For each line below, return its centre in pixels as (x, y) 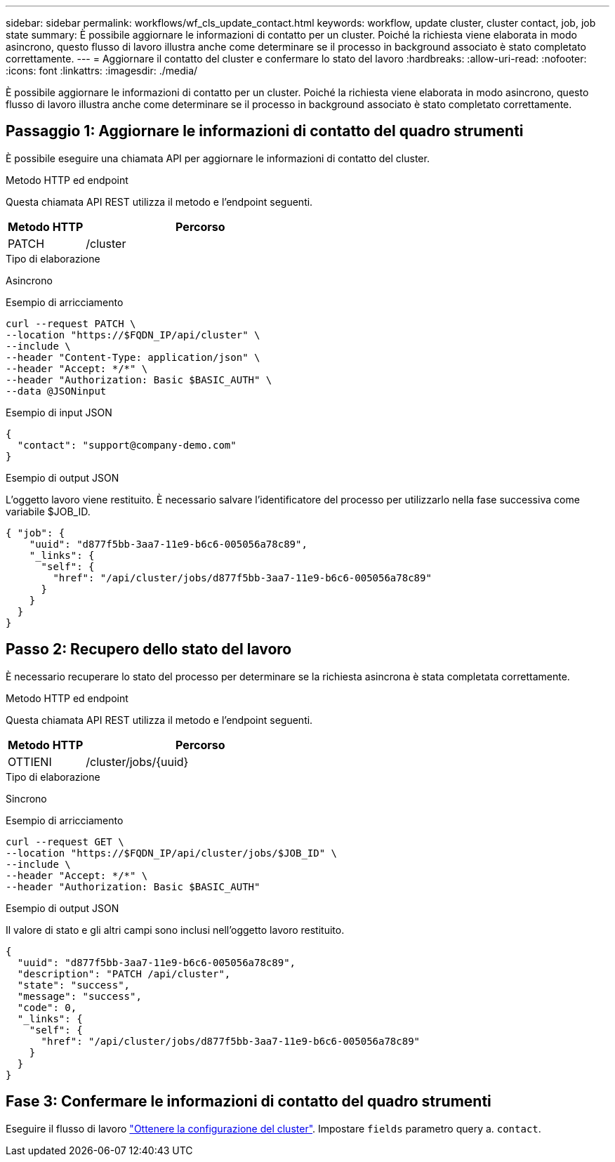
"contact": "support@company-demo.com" (127, 445)
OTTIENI (30, 761)
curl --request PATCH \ (71, 323)
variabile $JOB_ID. (48, 511)
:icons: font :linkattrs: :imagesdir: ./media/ (102, 71)
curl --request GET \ (65, 841)
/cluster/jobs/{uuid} (137, 761)
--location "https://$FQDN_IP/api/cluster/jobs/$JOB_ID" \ (172, 853)
